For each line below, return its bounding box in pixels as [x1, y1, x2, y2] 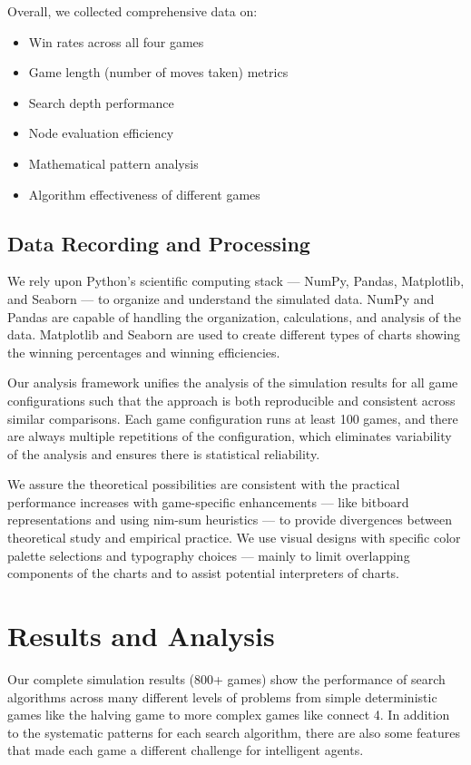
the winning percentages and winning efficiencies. [7, 342, 280, 361]
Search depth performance [28, 93, 174, 112]
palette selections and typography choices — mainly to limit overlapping [7, 545, 410, 564]
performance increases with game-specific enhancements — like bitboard [7, 492, 409, 511]
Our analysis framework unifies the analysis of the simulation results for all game [7, 373, 458, 392]
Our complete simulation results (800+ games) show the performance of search [7, 669, 446, 688]
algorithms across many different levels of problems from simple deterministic [7, 687, 437, 706]
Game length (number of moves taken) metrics [28, 63, 289, 82]
